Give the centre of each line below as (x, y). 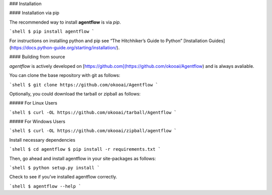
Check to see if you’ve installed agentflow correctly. (63, 177)
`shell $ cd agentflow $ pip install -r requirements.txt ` (85, 149)
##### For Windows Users (37, 122)
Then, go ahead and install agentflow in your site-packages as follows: (83, 158)
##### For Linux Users (33, 103)
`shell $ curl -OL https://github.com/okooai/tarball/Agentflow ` (93, 112)
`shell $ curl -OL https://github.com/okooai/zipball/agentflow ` (93, 131)
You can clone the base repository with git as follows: (65, 75)
